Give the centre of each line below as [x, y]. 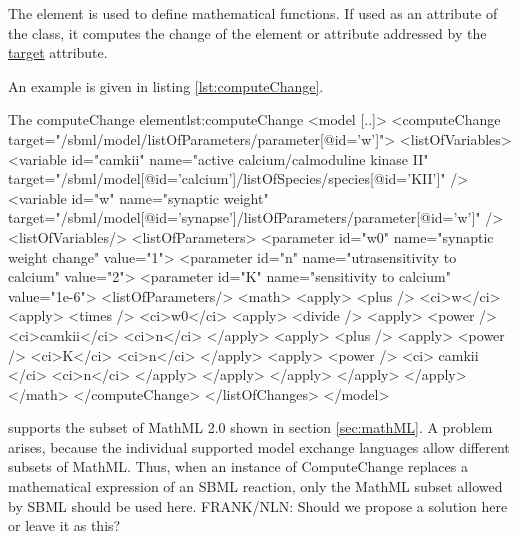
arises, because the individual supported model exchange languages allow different [259, 446]
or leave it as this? [64, 525]
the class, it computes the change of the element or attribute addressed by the [247, 32]
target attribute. [58, 52]
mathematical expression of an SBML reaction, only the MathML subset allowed [255, 486]
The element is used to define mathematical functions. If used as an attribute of [253, 13]
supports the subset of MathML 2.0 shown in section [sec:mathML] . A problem [250, 427]
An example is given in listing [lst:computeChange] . [166, 85]
